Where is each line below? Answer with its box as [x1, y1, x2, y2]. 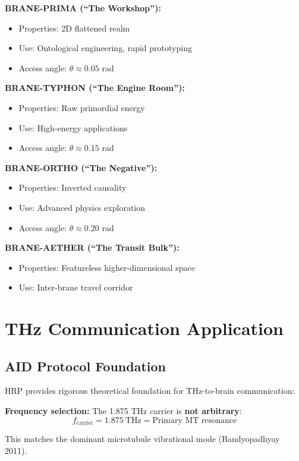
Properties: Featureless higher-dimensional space [18, 261, 195, 273]
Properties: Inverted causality [18, 181, 127, 194]
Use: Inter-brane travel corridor [18, 281, 133, 293]
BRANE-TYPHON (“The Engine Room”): [5, 81, 185, 94]
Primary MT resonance [152, 416, 237, 425]
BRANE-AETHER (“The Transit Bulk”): [5, 241, 180, 254]
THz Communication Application [5, 316, 284, 340]
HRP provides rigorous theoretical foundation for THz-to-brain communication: [5, 384, 295, 397]
